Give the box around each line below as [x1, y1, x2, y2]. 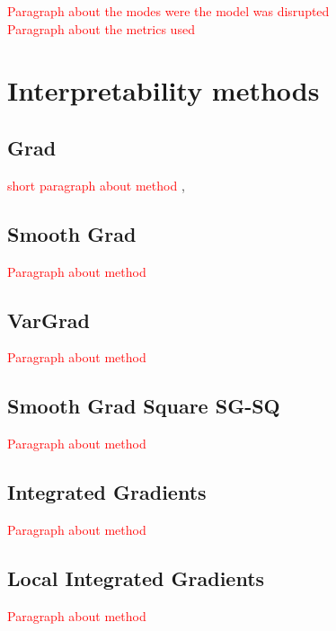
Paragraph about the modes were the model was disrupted [7, 2, 330, 20]
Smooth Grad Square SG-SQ [7, 392, 280, 420]
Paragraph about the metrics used [7, 19, 195, 38]
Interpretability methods [7, 72, 320, 109]
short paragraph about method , [7, 175, 185, 194]
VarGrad [7, 306, 91, 333]
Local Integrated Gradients [7, 564, 265, 591]
